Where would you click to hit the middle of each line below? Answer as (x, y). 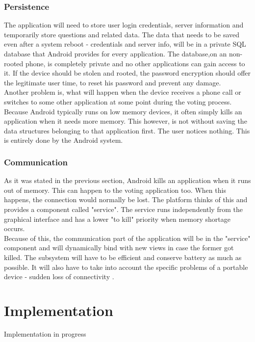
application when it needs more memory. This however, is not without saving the (126, 121)
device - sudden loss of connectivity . (59, 276)
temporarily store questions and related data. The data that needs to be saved (122, 34)
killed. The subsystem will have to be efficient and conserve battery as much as (123, 257)
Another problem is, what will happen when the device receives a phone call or (123, 92)
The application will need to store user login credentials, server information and (124, 25)
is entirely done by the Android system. (64, 140)
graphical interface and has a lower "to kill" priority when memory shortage (117, 219)
